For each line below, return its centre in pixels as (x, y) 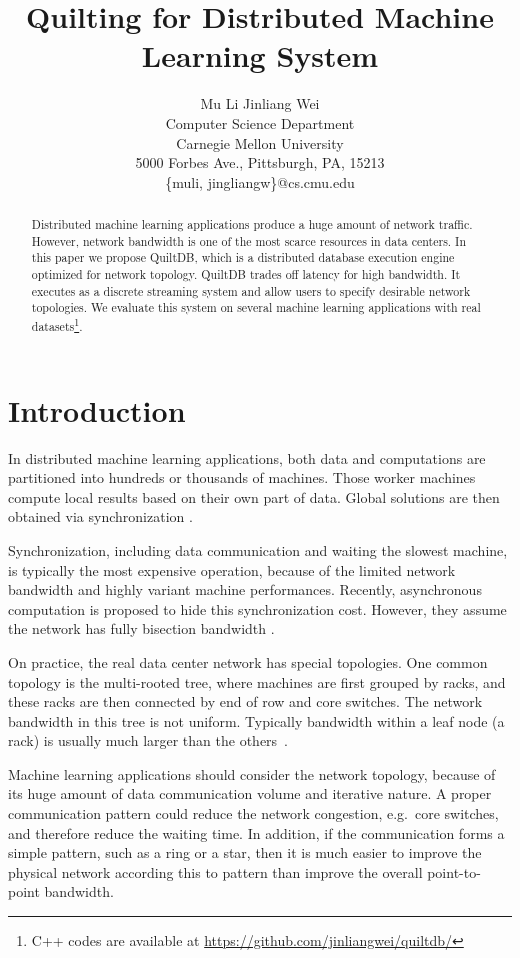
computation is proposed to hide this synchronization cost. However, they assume (257, 608)
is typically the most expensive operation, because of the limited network (232, 569)
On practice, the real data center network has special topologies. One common (248, 661)
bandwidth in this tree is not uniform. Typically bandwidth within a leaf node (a (256, 720)
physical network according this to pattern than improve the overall (215, 871)
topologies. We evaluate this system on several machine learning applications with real (256, 307)
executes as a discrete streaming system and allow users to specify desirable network (251, 290)
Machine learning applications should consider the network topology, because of (252, 773)
